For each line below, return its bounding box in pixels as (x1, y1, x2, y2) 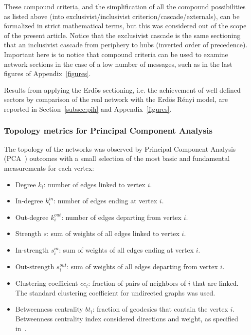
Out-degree (15, 212, 49, 222)
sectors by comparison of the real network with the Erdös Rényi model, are (4, 94, 228, 104)
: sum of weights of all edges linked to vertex (47, 228, 179, 238)
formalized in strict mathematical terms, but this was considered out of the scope (4, 20, 247, 31)
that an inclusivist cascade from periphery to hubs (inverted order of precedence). (4, 39, 248, 50)
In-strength (15, 244, 49, 255)
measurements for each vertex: (4, 162, 94, 173)
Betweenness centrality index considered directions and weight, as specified (15, 314, 238, 323)
